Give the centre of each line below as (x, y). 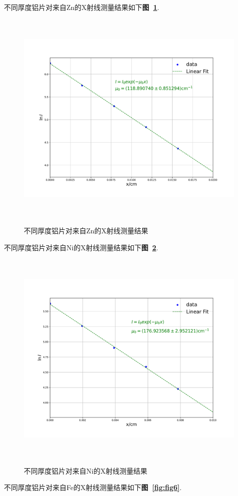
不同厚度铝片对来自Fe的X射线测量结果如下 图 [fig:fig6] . (93, 487)
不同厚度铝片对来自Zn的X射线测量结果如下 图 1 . (82, 7)
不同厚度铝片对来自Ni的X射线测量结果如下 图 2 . (81, 247)
